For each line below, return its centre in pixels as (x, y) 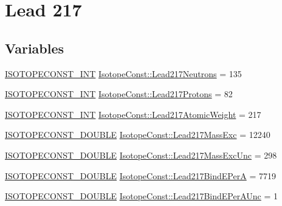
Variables (35, 48)
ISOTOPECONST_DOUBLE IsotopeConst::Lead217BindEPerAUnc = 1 (142, 196)
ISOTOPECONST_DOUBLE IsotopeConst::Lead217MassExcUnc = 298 (141, 155)
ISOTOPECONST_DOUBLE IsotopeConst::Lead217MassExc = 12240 (138, 135)
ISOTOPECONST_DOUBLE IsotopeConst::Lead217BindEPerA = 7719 (140, 175)
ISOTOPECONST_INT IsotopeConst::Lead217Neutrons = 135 (123, 73)
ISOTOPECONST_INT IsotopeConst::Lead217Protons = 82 (119, 94)
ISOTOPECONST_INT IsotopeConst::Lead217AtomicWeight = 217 (133, 114)
